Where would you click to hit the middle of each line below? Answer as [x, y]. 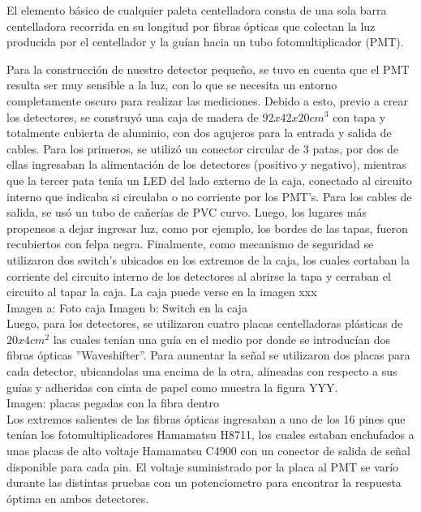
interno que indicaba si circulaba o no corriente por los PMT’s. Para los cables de [209, 196]
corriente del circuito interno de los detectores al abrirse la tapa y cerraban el [199, 275]
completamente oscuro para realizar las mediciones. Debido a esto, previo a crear [207, 100]
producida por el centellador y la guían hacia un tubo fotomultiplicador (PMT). [205, 42]
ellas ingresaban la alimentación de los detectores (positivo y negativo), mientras [206, 164]
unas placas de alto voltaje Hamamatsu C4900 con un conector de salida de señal [208, 451]
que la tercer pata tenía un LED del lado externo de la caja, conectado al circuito [209, 180]
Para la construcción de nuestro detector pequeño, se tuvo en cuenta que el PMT [208, 69]
